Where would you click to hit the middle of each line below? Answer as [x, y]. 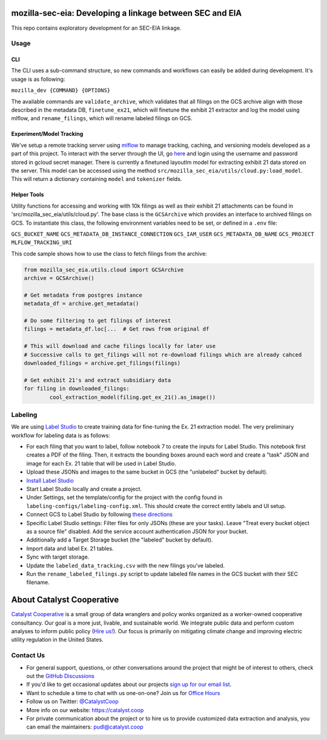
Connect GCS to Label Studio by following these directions [99, 514]
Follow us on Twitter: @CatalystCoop [73, 702]
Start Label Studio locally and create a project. [84, 489]
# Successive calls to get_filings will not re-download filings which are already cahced [163, 355]
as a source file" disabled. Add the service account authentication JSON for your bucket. [137, 531]
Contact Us [28, 656]
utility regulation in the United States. [57, 640]
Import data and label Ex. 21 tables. [70, 548]
